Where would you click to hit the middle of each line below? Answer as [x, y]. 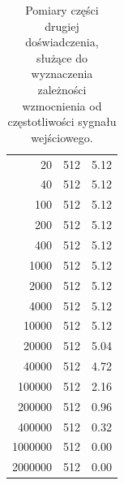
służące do [62, 57]
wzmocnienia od [62, 105]
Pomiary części [62, 10]
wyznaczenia [62, 74]
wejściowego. [62, 137]
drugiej [62, 26]
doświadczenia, [62, 42]
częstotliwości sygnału [62, 121]
